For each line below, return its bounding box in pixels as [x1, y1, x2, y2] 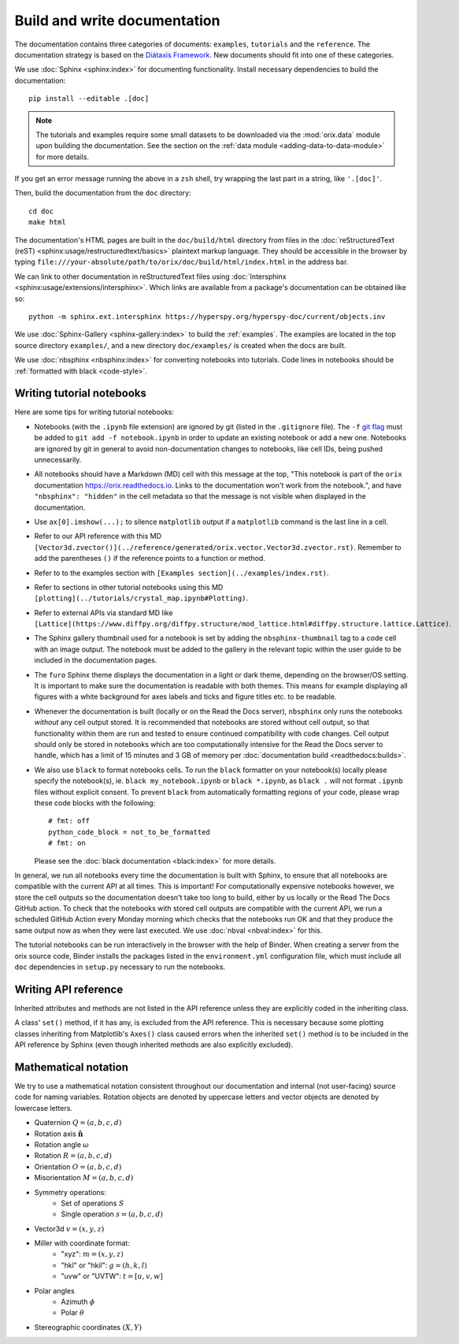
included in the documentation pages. [34, 655, 157, 665]
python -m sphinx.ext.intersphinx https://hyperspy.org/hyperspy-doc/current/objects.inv [28, 312, 386, 321]
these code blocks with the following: [34, 798, 156, 808]
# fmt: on [48, 839, 86, 848]
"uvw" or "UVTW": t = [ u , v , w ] [61, 1272, 163, 1281]
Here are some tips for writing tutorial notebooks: [14, 407, 175, 417]
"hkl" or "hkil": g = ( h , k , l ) [61, 1260, 147, 1270]
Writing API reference [14, 982, 124, 996]
